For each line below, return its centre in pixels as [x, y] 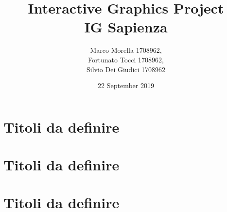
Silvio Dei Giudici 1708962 [126, 69]
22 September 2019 [126, 85]
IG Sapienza [126, 27]
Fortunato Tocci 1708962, [126, 59]
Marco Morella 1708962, [126, 50]
